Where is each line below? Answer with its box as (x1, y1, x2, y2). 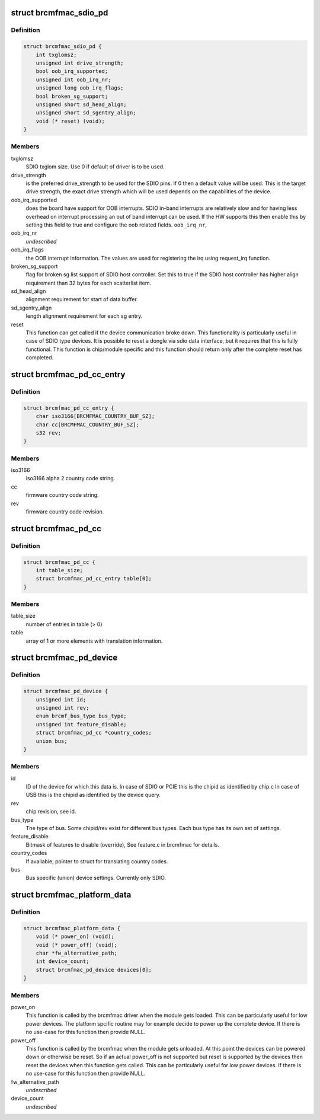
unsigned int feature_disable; (36, 721, 127, 727)
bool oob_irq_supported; (36, 68, 108, 75)
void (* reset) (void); (36, 117, 105, 125)
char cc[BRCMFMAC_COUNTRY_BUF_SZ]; (36, 421, 139, 428)
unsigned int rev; (36, 704, 89, 711)
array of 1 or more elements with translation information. (25, 637, 163, 644)
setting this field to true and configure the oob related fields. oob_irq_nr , (25, 221, 207, 228)
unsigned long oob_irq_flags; (36, 85, 124, 91)
